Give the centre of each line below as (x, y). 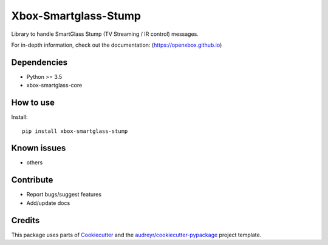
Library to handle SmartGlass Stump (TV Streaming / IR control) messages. (105, 34)
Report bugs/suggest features (64, 195)
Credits (26, 220)
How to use (33, 103)
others (35, 163)
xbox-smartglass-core (54, 86)
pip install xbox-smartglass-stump (75, 131)
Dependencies (39, 62)
